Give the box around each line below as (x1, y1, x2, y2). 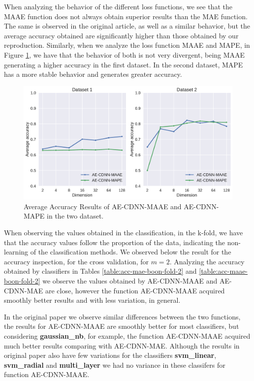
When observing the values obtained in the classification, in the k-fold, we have (4, 227, 243, 237)
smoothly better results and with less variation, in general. (4, 295, 181, 305)
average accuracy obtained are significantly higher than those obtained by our (4, 30, 239, 40)
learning (4, 247, 29, 257)
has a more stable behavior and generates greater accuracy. (4, 69, 182, 79)
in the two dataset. (47, 211, 104, 221)
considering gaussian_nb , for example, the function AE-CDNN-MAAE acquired (4, 330, 251, 341)
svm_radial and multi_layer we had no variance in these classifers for (4, 359, 225, 370)
